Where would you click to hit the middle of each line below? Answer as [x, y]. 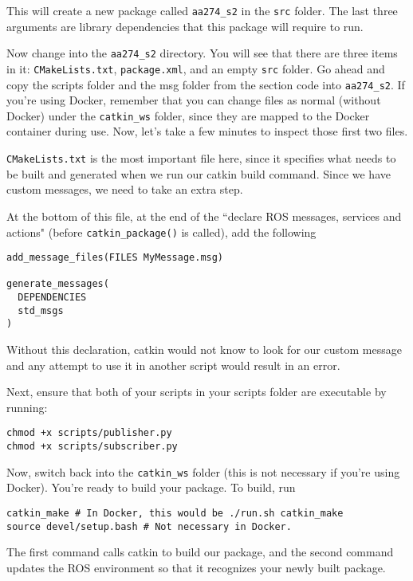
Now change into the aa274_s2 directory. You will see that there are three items [202, 53]
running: [27, 407]
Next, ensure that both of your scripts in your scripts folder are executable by [197, 392]
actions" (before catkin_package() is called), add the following [161, 232]
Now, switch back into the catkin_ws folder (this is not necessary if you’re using [203, 471]
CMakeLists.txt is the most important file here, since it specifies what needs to [201, 158]
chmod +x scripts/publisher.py [89, 433]
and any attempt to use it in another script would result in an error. [173, 365]
